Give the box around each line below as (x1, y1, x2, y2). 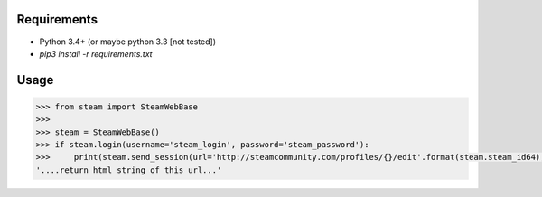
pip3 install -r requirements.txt (39, 48, 153, 59)
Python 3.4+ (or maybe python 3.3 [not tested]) (39, 36, 217, 47)
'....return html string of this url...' (35, 164, 222, 175)
